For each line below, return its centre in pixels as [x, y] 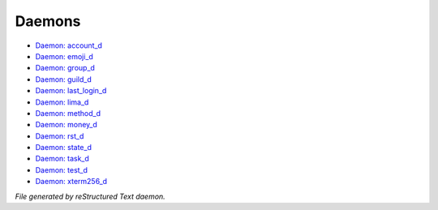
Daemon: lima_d [62, 102]
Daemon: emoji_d [64, 56]
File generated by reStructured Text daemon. [90, 196]
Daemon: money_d [66, 125]
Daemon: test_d [62, 169]
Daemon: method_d [68, 113]
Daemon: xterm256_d [71, 182]
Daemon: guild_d [64, 79]
